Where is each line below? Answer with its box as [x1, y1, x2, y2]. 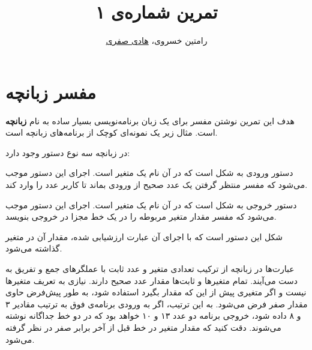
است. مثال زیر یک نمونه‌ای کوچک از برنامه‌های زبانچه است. [5, 126, 218, 139]
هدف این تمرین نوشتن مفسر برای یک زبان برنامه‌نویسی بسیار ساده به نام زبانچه [5, 114, 295, 127]
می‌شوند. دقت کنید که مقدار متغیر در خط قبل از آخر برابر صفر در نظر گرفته [5, 321, 281, 333]
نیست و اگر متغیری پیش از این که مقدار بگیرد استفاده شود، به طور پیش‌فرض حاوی [5, 286, 307, 298]
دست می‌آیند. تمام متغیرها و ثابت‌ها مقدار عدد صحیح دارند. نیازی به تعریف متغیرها [5, 274, 298, 286]
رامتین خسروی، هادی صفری [106, 34, 208, 47]
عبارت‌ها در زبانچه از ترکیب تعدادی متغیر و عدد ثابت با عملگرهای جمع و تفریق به [5, 262, 295, 274]
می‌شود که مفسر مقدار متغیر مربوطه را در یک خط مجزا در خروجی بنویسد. [5, 210, 277, 223]
